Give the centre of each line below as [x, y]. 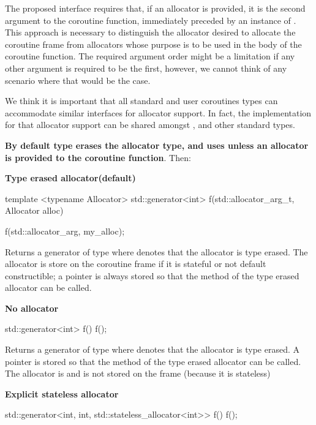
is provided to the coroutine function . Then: [98, 157]
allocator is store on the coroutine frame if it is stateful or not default [136, 264]
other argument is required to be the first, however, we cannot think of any [146, 68]
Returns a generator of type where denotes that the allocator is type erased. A [152, 349]
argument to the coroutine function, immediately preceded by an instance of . [151, 20]
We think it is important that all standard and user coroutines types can [141, 101]
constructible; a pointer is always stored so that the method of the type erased [152, 275]
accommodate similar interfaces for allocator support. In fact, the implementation [158, 112]
